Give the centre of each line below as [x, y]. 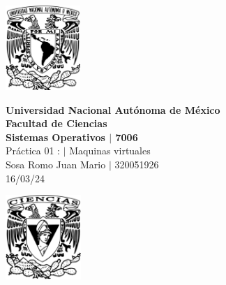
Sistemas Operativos [55, 137]
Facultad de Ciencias [56, 123]
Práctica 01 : [33, 151]
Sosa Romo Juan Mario [56, 164]
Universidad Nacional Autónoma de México [113, 109]
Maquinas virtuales [110, 151]
